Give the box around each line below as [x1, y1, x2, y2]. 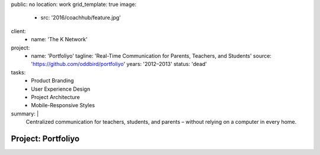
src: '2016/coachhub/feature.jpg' [40, 14, 121, 21]
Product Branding [31, 77, 74, 84]
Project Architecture [31, 93, 80, 100]
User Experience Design [31, 85, 91, 93]
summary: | [11, 110, 39, 117]
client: [11, 27, 26, 35]
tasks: [11, 68, 26, 76]
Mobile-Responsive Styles [31, 102, 95, 109]
